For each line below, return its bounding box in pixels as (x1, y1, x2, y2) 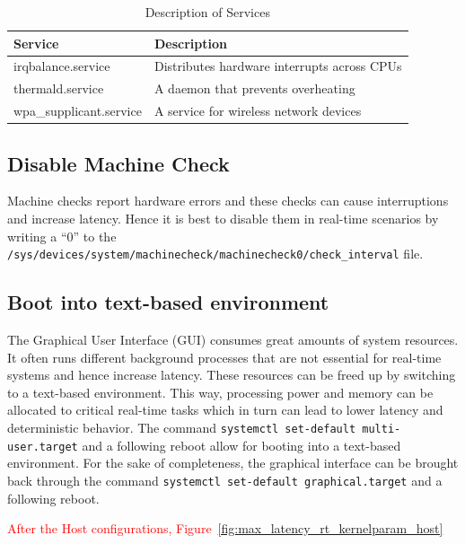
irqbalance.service (13, 57, 110, 75)
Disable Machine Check (7, 149, 230, 177)
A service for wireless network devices (154, 101, 362, 120)
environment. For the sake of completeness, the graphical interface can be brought (7, 453, 459, 472)
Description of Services (145, 3, 270, 21)
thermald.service (13, 79, 104, 98)
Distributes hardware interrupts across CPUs (154, 57, 402, 75)
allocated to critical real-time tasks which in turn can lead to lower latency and (7, 400, 443, 419)
